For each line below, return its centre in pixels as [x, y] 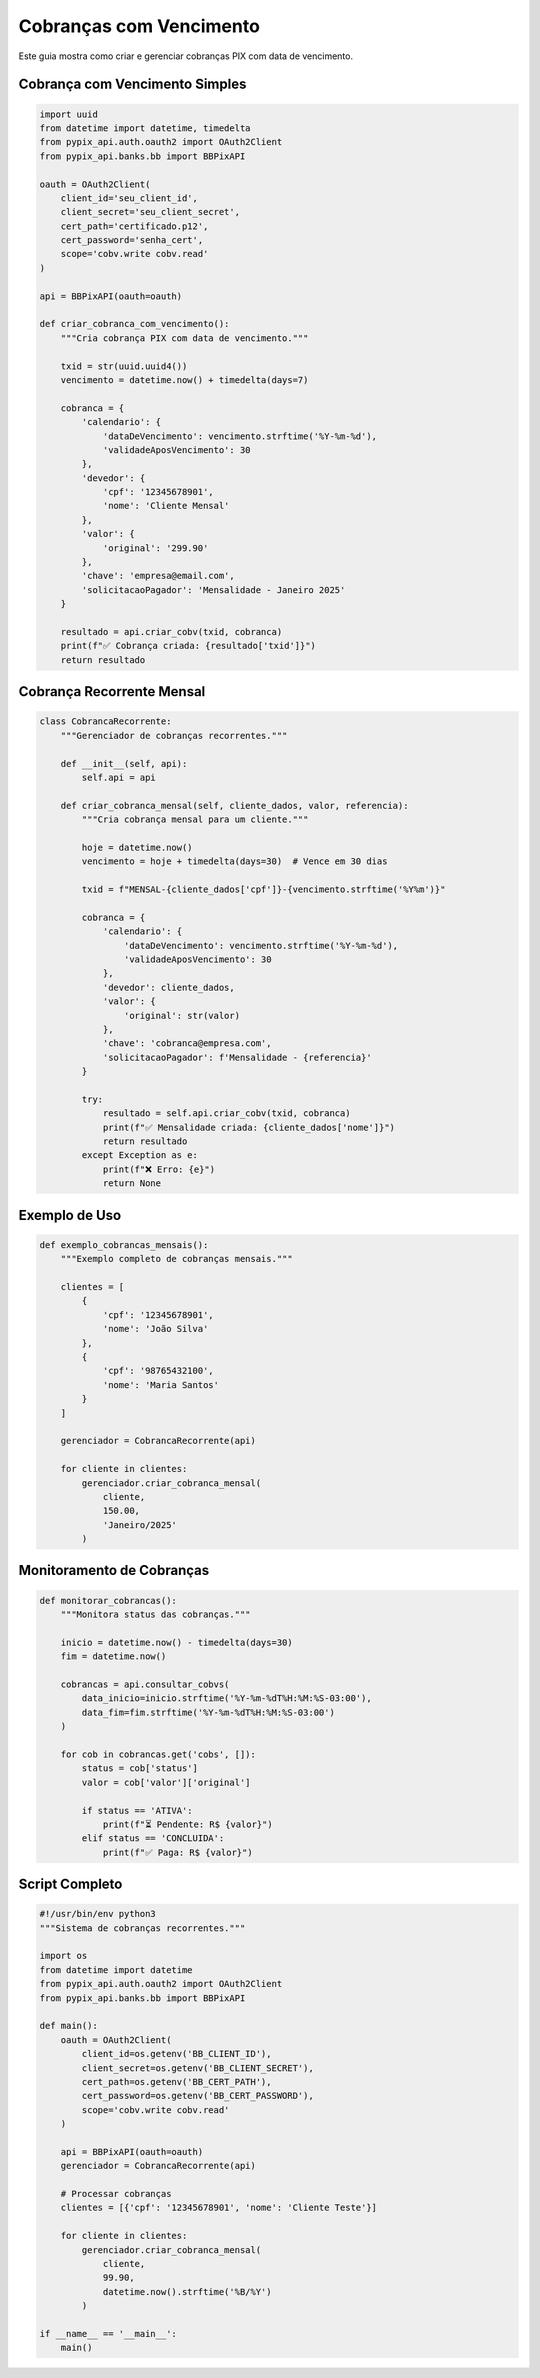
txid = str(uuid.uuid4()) [124, 366]
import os [63, 1956]
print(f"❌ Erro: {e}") [158, 1169]
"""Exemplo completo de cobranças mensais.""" [177, 1259]
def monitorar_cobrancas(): [108, 1600]
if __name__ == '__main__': [108, 2333]
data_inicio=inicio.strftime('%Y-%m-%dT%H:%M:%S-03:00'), [226, 1698]
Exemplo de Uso [70, 1215]
